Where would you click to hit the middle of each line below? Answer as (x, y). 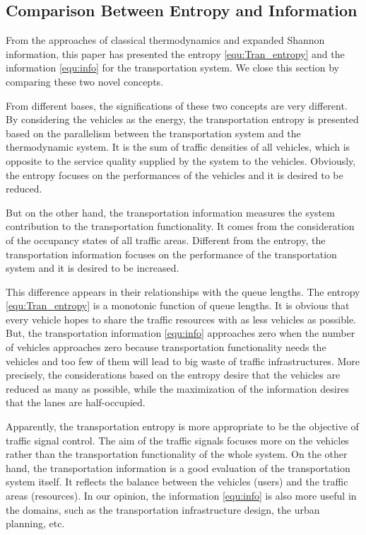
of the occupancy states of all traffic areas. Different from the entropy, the (166, 240)
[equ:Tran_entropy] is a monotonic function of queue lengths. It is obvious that (178, 305)
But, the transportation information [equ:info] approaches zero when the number (181, 333)
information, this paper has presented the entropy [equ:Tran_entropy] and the (175, 53)
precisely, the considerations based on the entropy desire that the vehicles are (173, 375)
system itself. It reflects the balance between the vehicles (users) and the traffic (177, 482)
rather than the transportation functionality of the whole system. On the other (177, 454)
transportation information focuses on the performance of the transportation (171, 254)
